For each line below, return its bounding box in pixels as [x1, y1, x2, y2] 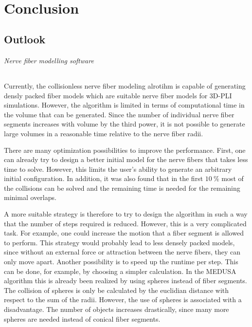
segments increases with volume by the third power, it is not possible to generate [4, 119, 245, 129]
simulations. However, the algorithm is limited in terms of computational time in [4, 100, 245, 110]
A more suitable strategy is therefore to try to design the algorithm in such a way [4, 209, 248, 219]
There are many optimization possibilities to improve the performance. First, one [4, 145, 246, 155]
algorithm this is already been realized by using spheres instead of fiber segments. [4, 275, 247, 286]
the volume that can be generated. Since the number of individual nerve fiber [4, 109, 234, 119]
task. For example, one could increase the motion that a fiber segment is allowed [4, 228, 244, 238]
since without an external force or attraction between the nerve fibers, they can [4, 247, 241, 257]
